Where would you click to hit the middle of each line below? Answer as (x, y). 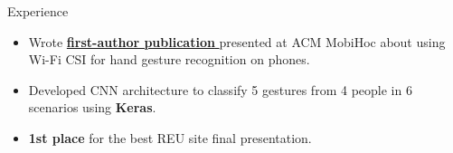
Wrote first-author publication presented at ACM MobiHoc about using (237, 41)
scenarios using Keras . (92, 107)
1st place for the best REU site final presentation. (170, 137)
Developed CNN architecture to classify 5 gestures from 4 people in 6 (220, 89)
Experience (38, 11)
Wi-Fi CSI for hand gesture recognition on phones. (169, 59)
